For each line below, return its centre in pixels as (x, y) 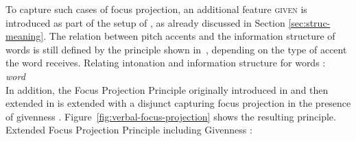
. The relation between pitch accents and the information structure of (189, 36)
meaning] (25, 36)
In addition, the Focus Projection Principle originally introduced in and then (167, 89)
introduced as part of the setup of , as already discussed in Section (145, 22)
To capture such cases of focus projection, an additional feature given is (156, 9)
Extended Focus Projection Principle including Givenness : (129, 130)
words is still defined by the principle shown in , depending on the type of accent (176, 49)
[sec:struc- (309, 22)
